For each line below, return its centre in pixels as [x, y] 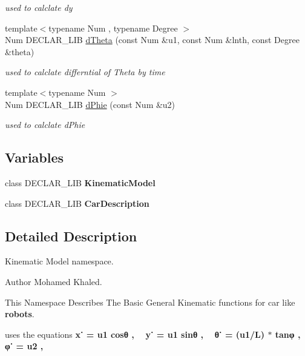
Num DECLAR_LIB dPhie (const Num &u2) [90, 104]
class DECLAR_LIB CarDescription [77, 203]
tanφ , [288, 334]
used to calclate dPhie [45, 125]
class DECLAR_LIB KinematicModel [80, 182]
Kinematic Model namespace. [59, 261]
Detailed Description [71, 236]
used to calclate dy [39, 7]
